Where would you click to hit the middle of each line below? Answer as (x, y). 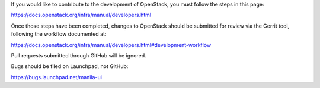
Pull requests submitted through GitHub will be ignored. (79, 55)
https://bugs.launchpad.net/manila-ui (56, 77)
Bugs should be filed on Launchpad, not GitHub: (70, 66)
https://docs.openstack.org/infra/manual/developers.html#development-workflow (111, 45)
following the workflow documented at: (59, 34)
